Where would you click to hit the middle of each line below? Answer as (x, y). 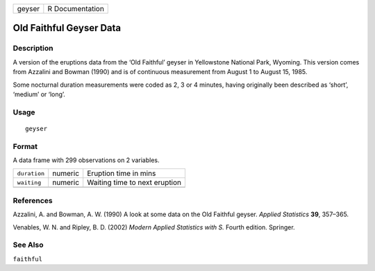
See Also (28, 245)
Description (33, 49)
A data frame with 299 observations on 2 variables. (86, 160)
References (33, 200)
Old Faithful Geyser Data (67, 28)
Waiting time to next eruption (134, 182)
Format (25, 146)
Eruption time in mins (122, 173)
